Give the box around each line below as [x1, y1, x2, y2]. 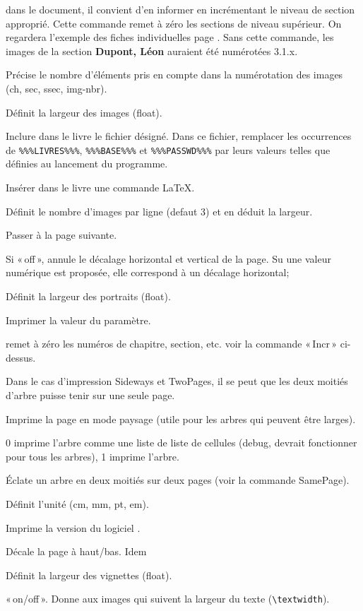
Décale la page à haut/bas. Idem [6, 544, 147, 559]
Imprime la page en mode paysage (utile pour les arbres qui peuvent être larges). [6, 411, 356, 426]
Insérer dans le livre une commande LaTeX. [6, 180, 195, 194]
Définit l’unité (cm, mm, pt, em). [6, 496, 149, 511]
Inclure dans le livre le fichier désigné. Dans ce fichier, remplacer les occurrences [6, 129, 352, 143]
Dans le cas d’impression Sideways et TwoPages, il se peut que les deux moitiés [6, 374, 348, 388]
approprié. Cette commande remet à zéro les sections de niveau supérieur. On [6, 16, 342, 30]
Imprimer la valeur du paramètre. [6, 312, 151, 327]
